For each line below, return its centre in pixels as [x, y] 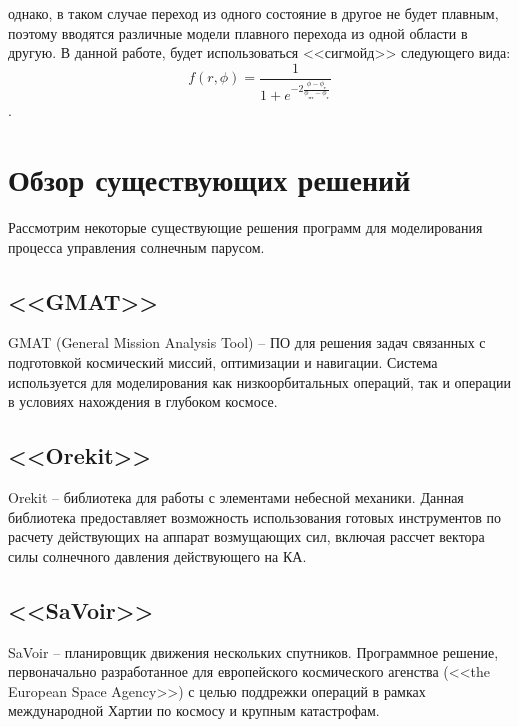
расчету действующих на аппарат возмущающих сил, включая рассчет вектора [246, 536]
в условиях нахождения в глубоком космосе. [143, 401]
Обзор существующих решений [209, 179]
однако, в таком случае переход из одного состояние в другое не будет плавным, [253, 13]
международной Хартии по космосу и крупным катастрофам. [194, 710]
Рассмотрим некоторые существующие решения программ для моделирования [245, 227]
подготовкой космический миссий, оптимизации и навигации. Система [223, 362]
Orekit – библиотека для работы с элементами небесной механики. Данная [236, 497]
